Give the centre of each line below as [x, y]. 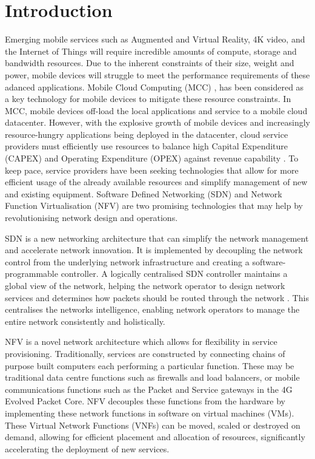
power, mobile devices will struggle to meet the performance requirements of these [157, 74]
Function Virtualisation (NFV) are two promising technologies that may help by [154, 206]
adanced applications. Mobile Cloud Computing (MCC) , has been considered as [154, 87]
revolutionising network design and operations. [91, 218]
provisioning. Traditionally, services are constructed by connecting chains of [145, 353]
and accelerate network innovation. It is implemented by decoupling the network [154, 250]
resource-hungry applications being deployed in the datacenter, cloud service [147, 134]
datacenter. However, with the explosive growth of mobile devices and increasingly [157, 122]
